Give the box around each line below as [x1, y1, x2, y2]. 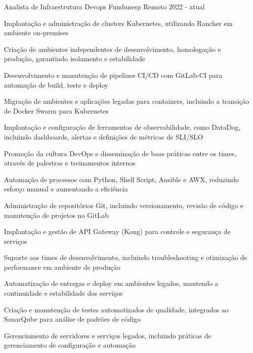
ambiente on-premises [4, 27, 69, 38]
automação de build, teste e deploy [4, 79, 109, 90]
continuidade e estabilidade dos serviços [4, 288, 123, 298]
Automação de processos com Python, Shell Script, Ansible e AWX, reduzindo [4, 174, 239, 184]
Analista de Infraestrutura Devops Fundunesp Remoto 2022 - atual [4, 1, 205, 11]
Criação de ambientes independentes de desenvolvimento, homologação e [4, 44, 221, 54]
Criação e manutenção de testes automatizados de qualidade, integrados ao [4, 304, 229, 314]
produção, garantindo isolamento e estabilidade [4, 53, 145, 64]
